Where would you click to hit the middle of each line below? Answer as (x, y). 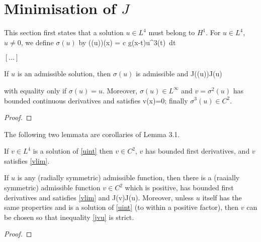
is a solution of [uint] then (73, 151)
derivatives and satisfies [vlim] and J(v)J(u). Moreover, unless (99, 197)
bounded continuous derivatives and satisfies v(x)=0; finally (96, 100)
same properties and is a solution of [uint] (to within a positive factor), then (121, 207)
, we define (37, 42)
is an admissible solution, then (64, 74)
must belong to (172, 32)
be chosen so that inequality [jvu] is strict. (69, 217)
